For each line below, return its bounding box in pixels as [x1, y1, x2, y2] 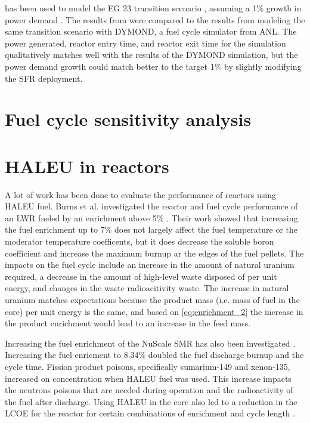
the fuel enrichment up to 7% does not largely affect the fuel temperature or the [5, 223, 298, 236]
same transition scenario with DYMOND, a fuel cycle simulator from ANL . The [5, 25, 297, 38]
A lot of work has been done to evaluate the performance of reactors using [5, 188, 277, 200]
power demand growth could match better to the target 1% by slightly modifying [5, 60, 302, 72]
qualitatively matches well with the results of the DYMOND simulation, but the [5, 48, 298, 61]
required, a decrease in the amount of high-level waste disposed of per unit [5, 270, 277, 282]
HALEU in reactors [5, 153, 169, 178]
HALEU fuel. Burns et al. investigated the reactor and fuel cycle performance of [5, 200, 298, 212]
